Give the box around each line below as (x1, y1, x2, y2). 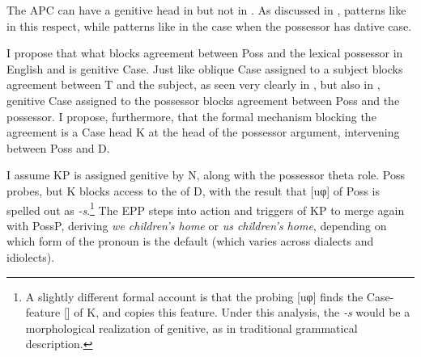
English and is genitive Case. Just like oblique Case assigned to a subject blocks (6, 60, 403, 77)
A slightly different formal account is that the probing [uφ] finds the (25, 288, 364, 304)
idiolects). (6, 248, 55, 265)
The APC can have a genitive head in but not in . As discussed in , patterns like (6, 2, 406, 18)
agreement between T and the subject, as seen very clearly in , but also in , (6, 76, 381, 93)
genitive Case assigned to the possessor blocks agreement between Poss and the (6, 91, 400, 108)
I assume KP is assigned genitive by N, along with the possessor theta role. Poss (6, 166, 406, 183)
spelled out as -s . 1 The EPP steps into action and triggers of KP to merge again (6, 199, 405, 218)
